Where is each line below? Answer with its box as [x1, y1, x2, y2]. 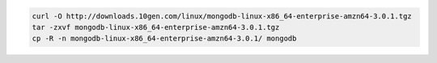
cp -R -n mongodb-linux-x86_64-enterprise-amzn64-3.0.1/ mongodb [32, 34, 297, 44]
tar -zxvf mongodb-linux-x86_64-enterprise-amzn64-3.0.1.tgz [32, 23, 280, 31]
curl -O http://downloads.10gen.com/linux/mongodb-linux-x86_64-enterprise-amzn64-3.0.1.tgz [32, 11, 412, 20]
